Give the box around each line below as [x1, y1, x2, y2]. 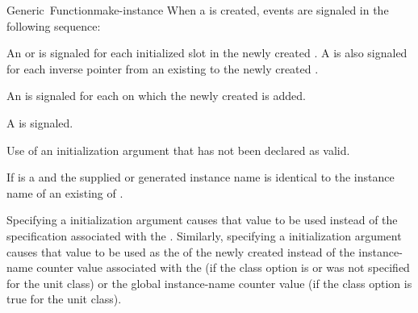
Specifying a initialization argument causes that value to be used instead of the [6, 211, 398, 228]
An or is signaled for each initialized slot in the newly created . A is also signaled [6, 44, 408, 61]
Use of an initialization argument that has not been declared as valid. [6, 141, 350, 158]
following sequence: [6, 17, 101, 34]
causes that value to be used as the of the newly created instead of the [6, 243, 355, 260]
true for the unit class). [6, 290, 122, 307]
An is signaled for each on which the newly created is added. [6, 87, 306, 104]
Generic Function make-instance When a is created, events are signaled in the [6, 2, 389, 18]
